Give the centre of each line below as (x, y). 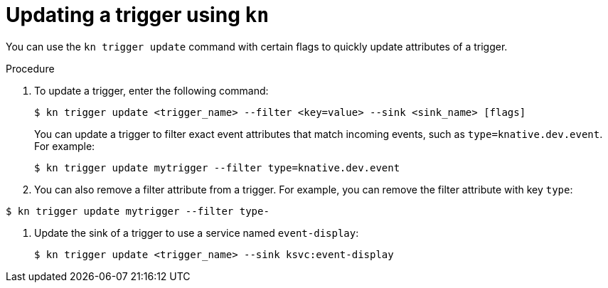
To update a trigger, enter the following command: (151, 90)
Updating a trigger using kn (138, 15)
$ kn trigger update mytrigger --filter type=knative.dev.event (217, 167)
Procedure (30, 68)
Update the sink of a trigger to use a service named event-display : (197, 233)
